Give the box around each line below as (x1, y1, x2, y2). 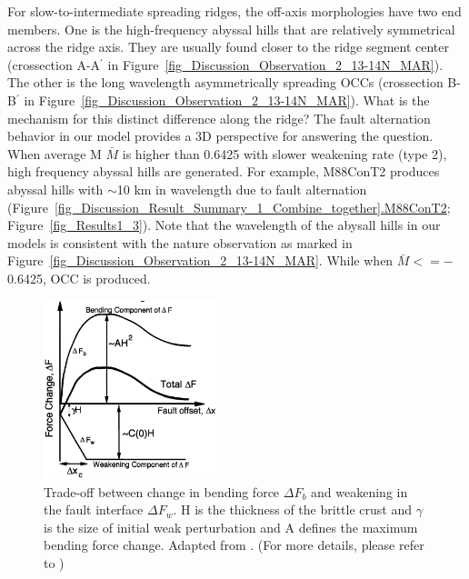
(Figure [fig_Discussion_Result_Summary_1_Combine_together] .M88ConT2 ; (7, 197, 451, 216)
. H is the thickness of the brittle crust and (173, 500, 412, 519)
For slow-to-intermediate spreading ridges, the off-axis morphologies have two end (7, 2, 462, 20)
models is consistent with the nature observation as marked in (7, 233, 353, 252)
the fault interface (44, 500, 144, 519)
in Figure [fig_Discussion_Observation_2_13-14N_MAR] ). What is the (24, 90, 430, 109)
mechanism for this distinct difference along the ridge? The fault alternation (7, 108, 431, 127)
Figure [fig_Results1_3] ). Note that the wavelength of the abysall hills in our (7, 215, 441, 235)
